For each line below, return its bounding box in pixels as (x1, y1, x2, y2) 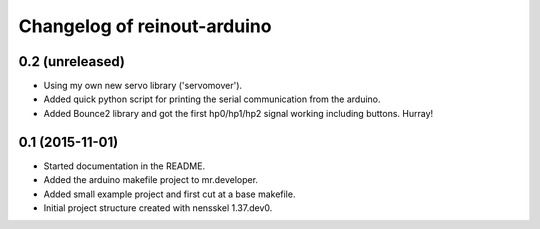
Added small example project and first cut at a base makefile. (43, 188, 296, 200)
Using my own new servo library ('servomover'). (43, 80, 243, 92)
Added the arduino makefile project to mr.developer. (43, 174, 259, 186)
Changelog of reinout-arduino (18, 15, 272, 37)
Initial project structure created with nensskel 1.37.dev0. (43, 201, 273, 214)
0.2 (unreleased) (18, 53, 125, 70)
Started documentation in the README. (43, 160, 205, 172)
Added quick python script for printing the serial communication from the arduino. (43, 93, 381, 105)
